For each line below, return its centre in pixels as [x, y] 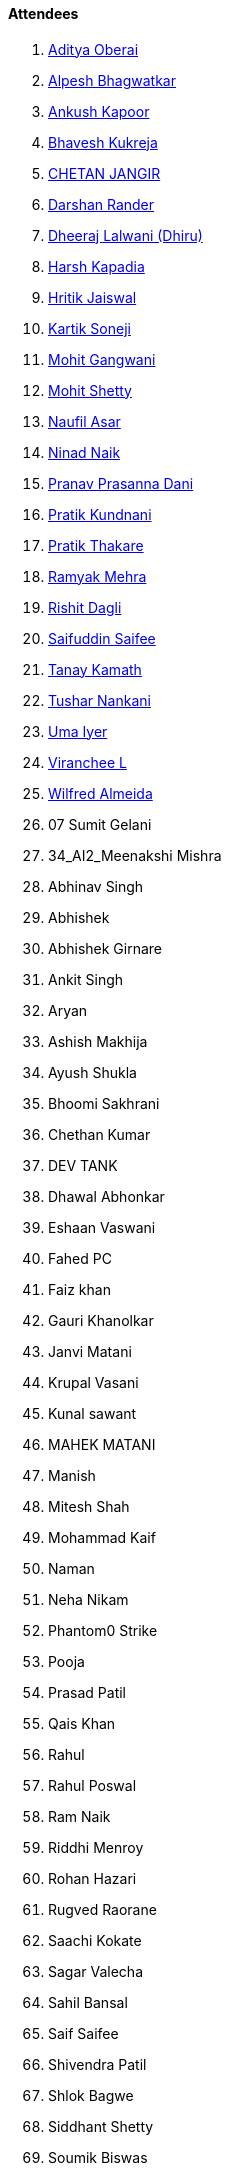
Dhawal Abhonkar [106, 1196]
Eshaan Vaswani [102, 1227]
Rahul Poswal [92, 1785]
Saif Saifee [83, 2033]
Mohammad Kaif [102, 1537]
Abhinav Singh [96, 886]
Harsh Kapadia [96, 266]
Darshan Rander [101, 204]
